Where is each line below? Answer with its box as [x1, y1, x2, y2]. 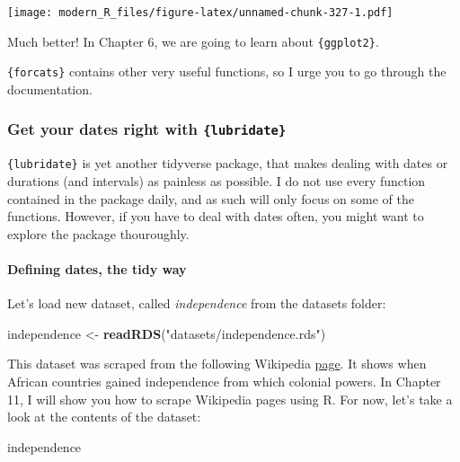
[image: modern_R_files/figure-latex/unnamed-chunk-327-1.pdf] [7, 6, 394, 19]
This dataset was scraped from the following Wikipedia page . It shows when [7, 354, 427, 373]
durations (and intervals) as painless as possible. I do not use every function [7, 172, 426, 190]
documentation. [7, 79, 93, 98]
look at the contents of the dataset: [7, 407, 201, 426]
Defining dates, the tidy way [7, 259, 187, 278]
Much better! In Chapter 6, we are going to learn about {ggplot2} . [7, 31, 379, 50]
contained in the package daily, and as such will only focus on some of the [7, 189, 414, 208]
